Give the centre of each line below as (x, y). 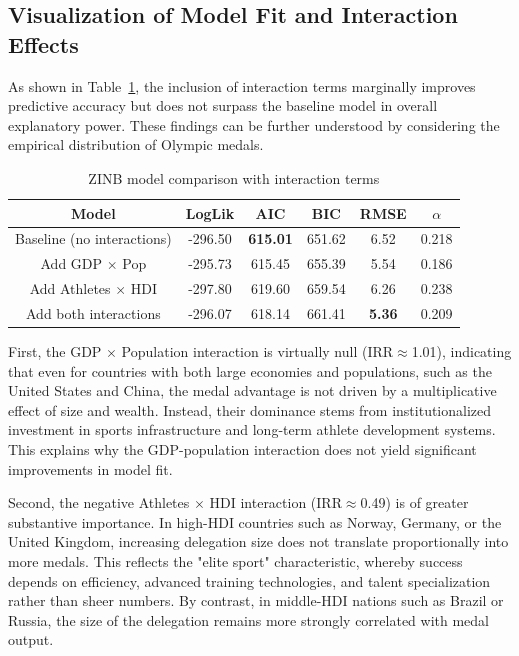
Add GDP (71, 263)
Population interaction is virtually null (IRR (257, 351)
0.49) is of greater (414, 502)
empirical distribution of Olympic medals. (136, 144)
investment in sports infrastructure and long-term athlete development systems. (252, 429)
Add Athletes (70, 288)
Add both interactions (93, 312)
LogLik (210, 212)
